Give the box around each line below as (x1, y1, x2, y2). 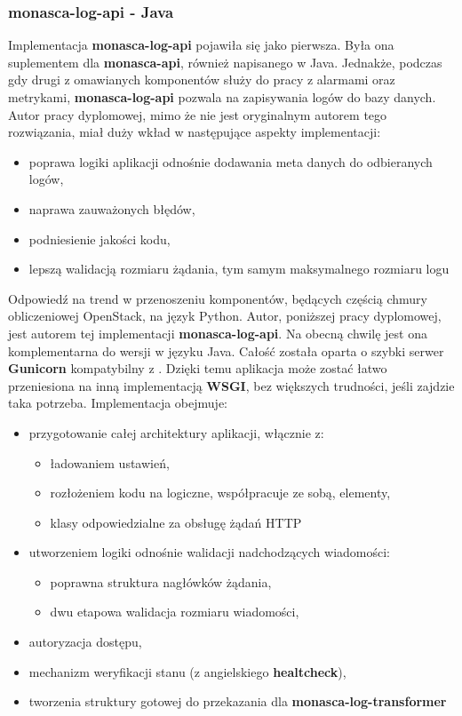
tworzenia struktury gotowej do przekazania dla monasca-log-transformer (28, 692, 447, 711)
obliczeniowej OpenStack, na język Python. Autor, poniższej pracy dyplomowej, (8, 306, 442, 325)
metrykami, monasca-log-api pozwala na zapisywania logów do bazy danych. (8, 88, 436, 106)
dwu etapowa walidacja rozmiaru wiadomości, (50, 602, 299, 621)
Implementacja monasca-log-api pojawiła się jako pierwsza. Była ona (8, 36, 394, 54)
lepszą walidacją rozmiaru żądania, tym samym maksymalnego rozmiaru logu (28, 259, 450, 278)
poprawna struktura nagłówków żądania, (50, 572, 272, 591)
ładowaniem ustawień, (50, 453, 170, 472)
